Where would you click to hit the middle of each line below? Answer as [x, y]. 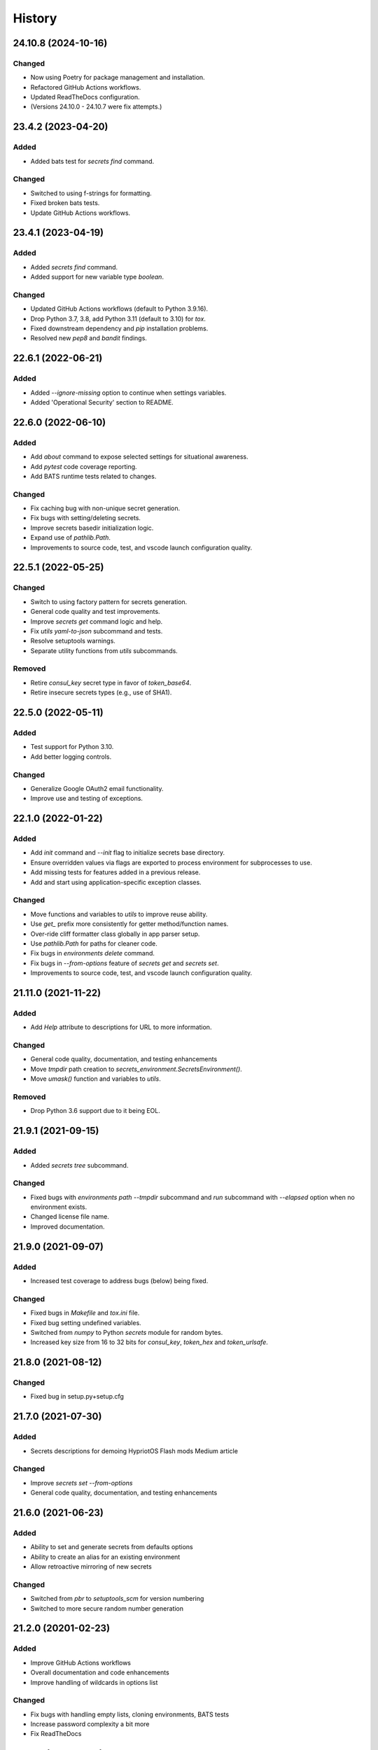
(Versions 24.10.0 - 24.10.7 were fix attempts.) [96, 107]
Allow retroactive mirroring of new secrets [91, 1567]
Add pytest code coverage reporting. [84, 466]
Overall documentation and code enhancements [100, 1672]
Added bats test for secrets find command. [92, 161]
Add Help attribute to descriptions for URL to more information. [121, 1027]
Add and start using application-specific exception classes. [116, 882]
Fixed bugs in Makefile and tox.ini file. [85, 1313]
